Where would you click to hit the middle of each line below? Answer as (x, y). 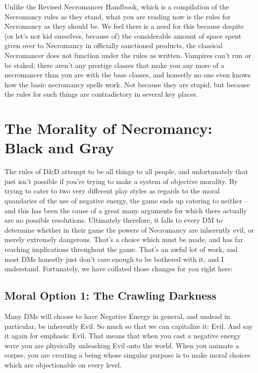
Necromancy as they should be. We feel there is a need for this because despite (124, 26)
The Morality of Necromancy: (108, 128)
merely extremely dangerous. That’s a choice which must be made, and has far (124, 239)
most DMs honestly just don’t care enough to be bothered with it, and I (114, 259)
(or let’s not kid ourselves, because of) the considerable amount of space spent (123, 35)
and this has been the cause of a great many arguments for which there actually (126, 210)
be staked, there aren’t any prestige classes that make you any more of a (114, 65)
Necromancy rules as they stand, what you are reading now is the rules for (118, 16)
